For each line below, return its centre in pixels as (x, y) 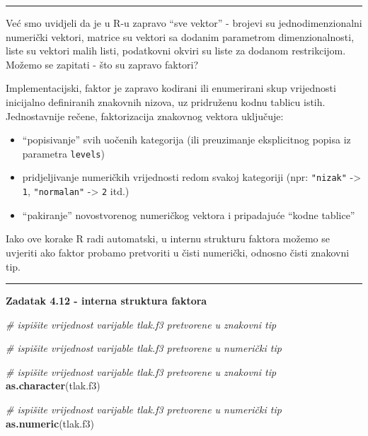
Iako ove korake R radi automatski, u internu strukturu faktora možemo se (168, 238)
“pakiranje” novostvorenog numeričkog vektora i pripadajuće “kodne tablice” (189, 214)
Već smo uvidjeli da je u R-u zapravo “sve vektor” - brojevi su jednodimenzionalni (184, 23)
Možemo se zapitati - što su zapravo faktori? (102, 64)
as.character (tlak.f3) (53, 385)
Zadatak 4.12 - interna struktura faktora (107, 301)
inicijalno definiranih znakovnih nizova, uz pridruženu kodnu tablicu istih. (166, 101)
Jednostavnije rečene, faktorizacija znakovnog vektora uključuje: (145, 116)
